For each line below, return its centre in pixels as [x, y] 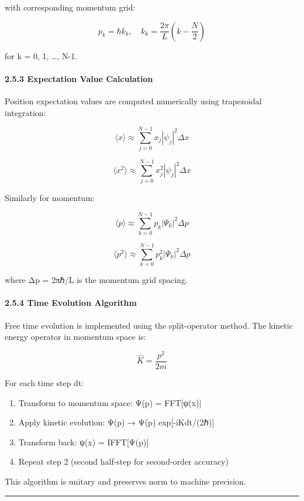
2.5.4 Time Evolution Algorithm [71, 303]
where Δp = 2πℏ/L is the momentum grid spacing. [96, 280]
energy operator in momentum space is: [75, 337]
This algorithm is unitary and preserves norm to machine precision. [125, 481]
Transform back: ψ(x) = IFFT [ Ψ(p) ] [84, 442]
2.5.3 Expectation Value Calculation [79, 78]
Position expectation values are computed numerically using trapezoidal [133, 100]
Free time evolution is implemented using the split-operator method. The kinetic [149, 325]
